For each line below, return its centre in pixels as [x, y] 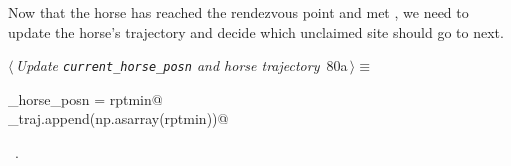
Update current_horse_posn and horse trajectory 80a [181, 65]
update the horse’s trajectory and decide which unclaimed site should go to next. [256, 31]
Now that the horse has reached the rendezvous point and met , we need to [238, 12]
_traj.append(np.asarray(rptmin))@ [118, 118]
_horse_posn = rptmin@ [85, 98]
